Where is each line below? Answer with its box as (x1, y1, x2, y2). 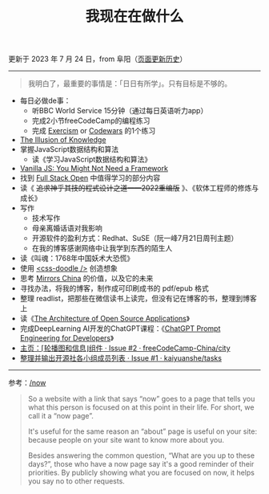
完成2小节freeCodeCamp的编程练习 (31, 116, 151, 125)
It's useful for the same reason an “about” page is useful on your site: (27, 427, 258, 436)
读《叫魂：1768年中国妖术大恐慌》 (19, 254, 134, 263)
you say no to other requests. (27, 476, 126, 486)
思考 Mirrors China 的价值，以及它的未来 (19, 274, 154, 284)
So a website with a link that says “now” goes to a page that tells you (27, 394, 255, 404)
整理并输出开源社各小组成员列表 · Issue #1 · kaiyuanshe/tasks (19, 353, 223, 363)
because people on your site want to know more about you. (27, 435, 224, 445)
